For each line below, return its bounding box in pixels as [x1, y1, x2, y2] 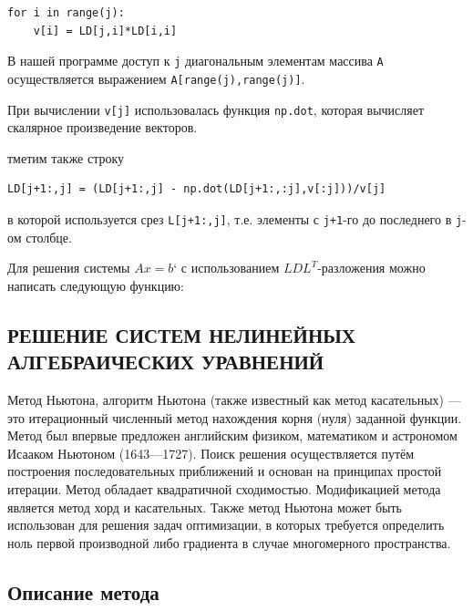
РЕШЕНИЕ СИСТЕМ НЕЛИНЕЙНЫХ [7, 320, 356, 348]
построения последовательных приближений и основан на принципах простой [7, 461, 442, 481]
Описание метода [7, 577, 159, 606]
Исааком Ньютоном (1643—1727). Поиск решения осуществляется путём [7, 443, 415, 462]
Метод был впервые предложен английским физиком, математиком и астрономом [7, 426, 458, 445]
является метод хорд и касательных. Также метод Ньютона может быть [7, 497, 402, 516]
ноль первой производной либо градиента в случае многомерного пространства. [7, 533, 451, 552]
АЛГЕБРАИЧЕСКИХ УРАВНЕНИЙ [7, 347, 324, 376]
